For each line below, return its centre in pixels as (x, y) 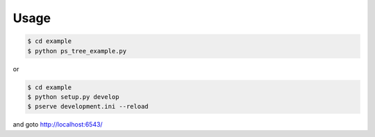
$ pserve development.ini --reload (88, 107)
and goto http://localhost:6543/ (58, 125)
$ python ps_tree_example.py (77, 51)
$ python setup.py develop (73, 97)
